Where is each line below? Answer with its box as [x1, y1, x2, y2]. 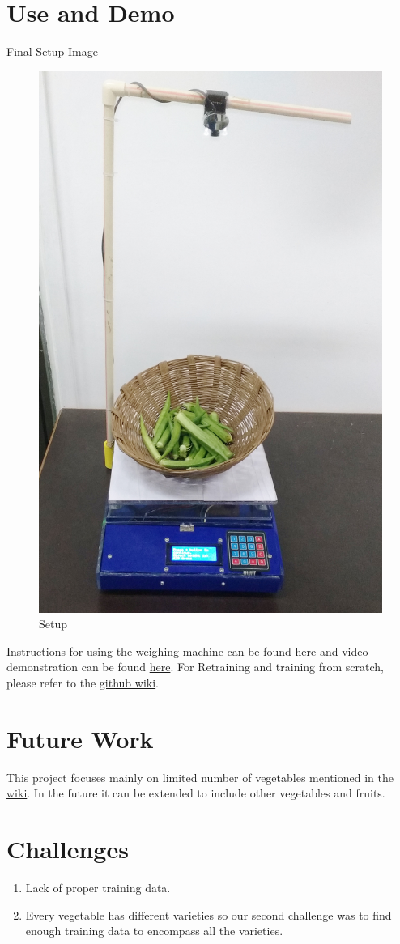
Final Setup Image [6, 43, 98, 60]
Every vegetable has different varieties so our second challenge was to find [25, 906, 392, 923]
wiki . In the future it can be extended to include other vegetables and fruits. [6, 785, 385, 802]
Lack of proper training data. [25, 879, 171, 896]
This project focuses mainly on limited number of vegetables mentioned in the [6, 768, 394, 785]
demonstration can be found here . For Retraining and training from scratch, [6, 658, 385, 675]
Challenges [6, 832, 129, 865]
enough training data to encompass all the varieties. [25, 922, 283, 939]
